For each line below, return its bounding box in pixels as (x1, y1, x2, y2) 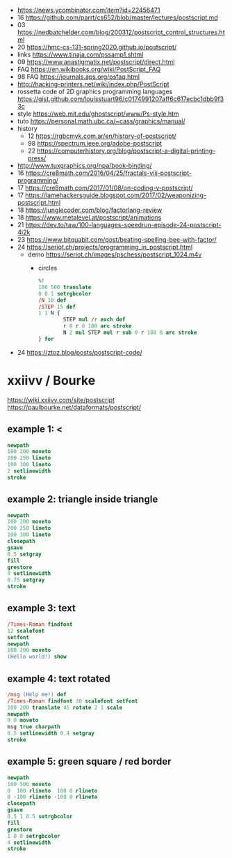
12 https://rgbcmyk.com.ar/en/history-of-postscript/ (27, 132, 177, 140)
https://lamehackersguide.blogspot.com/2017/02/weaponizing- (25, 191, 207, 199)
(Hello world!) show (7, 653, 67, 661)
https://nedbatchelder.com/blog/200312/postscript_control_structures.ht (17, 28, 225, 36)
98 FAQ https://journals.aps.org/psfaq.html (17, 72, 140, 81)
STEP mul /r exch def (63, 316, 126, 323)
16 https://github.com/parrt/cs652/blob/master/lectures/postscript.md (17, 13, 219, 22)
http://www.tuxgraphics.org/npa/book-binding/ (17, 162, 152, 169)
